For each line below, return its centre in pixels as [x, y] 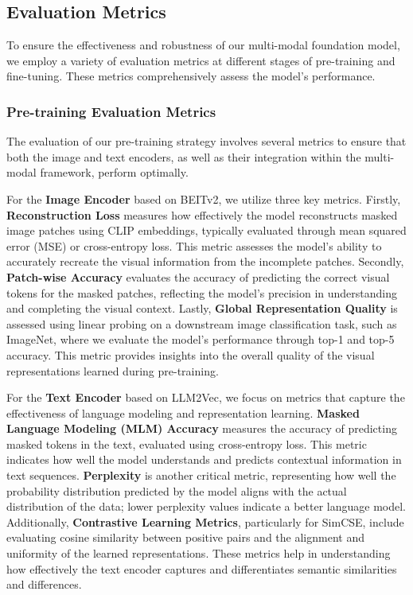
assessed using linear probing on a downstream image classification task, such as [202, 323]
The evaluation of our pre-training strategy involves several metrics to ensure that [206, 141]
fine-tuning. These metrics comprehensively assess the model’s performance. [191, 76]
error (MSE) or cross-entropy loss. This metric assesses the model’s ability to [194, 245]
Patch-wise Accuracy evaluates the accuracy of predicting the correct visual [198, 276]
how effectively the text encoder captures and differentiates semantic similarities [202, 568]
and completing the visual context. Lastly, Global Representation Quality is [202, 308]
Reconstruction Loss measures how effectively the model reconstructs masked [202, 214]
